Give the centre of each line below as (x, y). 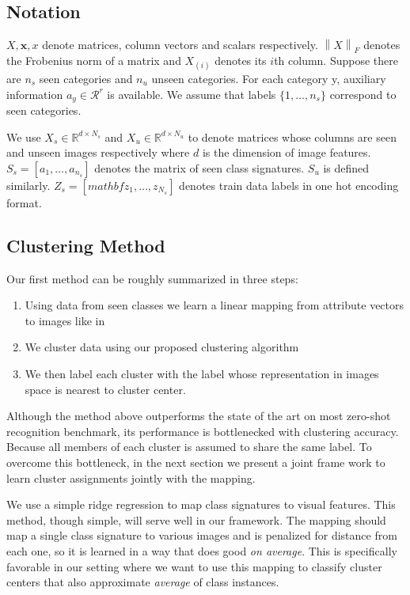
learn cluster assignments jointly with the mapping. (131, 478)
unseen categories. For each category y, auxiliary (269, 78)
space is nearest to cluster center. (105, 389)
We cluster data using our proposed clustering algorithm (162, 347)
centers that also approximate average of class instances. (143, 582)
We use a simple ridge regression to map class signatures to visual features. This (201, 504)
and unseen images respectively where (98, 152)
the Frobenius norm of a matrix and (94, 60)
